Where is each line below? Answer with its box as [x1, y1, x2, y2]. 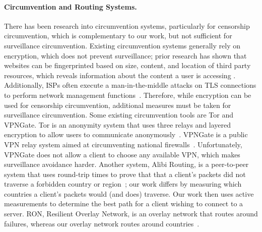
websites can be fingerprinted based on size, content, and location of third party [4, 60, 251, 71]
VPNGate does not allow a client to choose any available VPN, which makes [4, 149, 240, 159]
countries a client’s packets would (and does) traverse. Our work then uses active [4, 188, 254, 199]
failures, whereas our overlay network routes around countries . [4, 218, 200, 228]
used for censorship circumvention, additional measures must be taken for [4, 99, 231, 110]
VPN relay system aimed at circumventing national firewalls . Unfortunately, [4, 139, 242, 149]
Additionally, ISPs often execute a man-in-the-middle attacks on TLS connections [4, 80, 256, 90]
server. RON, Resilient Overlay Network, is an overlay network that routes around [4, 208, 258, 219]
